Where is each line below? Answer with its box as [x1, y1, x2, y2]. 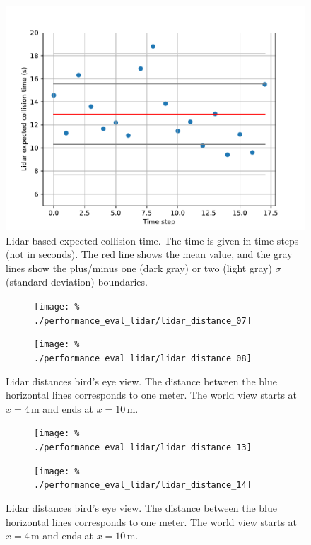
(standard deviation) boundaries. [6, 274, 148, 289]
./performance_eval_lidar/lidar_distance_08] [34, 353, 252, 363]
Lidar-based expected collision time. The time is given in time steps [6, 233, 299, 247]
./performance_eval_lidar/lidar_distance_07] [34, 315, 252, 326]
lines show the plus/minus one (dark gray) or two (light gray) [6, 260, 272, 275]
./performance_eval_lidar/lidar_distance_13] [34, 443, 252, 453]
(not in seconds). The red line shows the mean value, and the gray [6, 247, 293, 262]
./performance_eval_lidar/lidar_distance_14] [34, 480, 252, 491]
